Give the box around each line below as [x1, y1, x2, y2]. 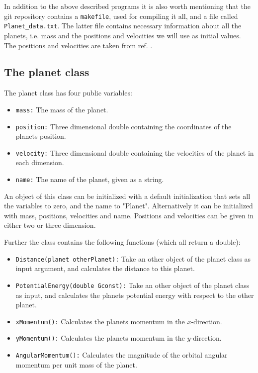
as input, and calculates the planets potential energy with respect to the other [15, 289, 254, 300]
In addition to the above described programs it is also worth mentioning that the [4, 1, 251, 11]
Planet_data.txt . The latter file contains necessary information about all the [4, 20, 242, 31]
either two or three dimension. [4, 220, 96, 230]
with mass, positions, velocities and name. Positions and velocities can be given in [4, 210, 254, 220]
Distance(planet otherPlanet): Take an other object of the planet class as [15, 253, 251, 264]
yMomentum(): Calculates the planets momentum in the [15, 333, 185, 343]
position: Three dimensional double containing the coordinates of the [15, 121, 232, 131]
